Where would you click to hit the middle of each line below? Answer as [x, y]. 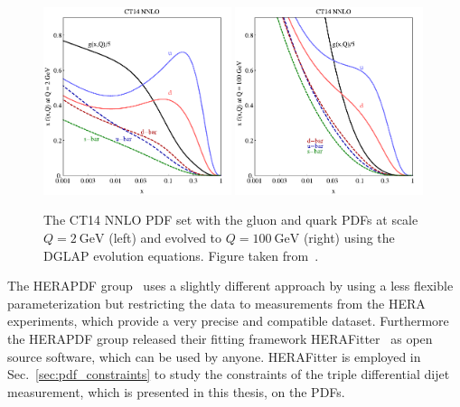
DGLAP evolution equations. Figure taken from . [181, 255]
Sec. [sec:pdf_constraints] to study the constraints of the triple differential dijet [229, 374]
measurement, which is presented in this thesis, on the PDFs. [176, 391]
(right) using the [349, 237]
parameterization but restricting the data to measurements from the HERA [216, 303]
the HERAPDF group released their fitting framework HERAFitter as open [220, 338]
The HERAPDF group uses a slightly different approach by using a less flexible [230, 286]
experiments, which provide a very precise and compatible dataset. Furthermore [228, 321]
